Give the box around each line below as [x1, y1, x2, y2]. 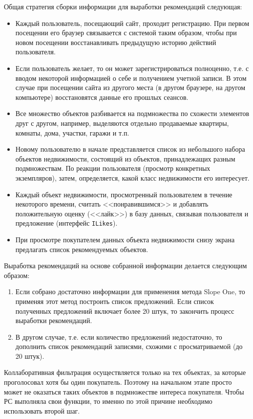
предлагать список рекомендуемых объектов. [15, 244, 148, 254]
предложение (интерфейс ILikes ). [15, 218, 118, 228]
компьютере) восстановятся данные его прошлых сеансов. [15, 92, 189, 102]
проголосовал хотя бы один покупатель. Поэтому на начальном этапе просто [4, 377, 232, 387]
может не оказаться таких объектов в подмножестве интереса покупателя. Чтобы [4, 386, 244, 396]
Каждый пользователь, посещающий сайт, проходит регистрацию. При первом [15, 18, 250, 28]
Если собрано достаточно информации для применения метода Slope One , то [15, 286, 245, 297]
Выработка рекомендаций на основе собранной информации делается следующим [4, 260, 247, 271]
